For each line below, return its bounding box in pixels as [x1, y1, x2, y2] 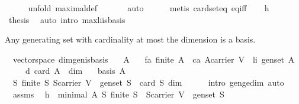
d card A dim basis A [25, 64, 126, 77]
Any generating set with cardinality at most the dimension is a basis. [5, 33, 256, 45]
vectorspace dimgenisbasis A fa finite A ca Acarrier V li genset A [12, 53, 295, 65]
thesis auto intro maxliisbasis [8, 13, 126, 25]
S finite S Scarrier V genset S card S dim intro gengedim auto [12, 76, 284, 88]
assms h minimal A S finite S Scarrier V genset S [12, 87, 224, 100]
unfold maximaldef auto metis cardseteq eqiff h [28, 2, 269, 14]
